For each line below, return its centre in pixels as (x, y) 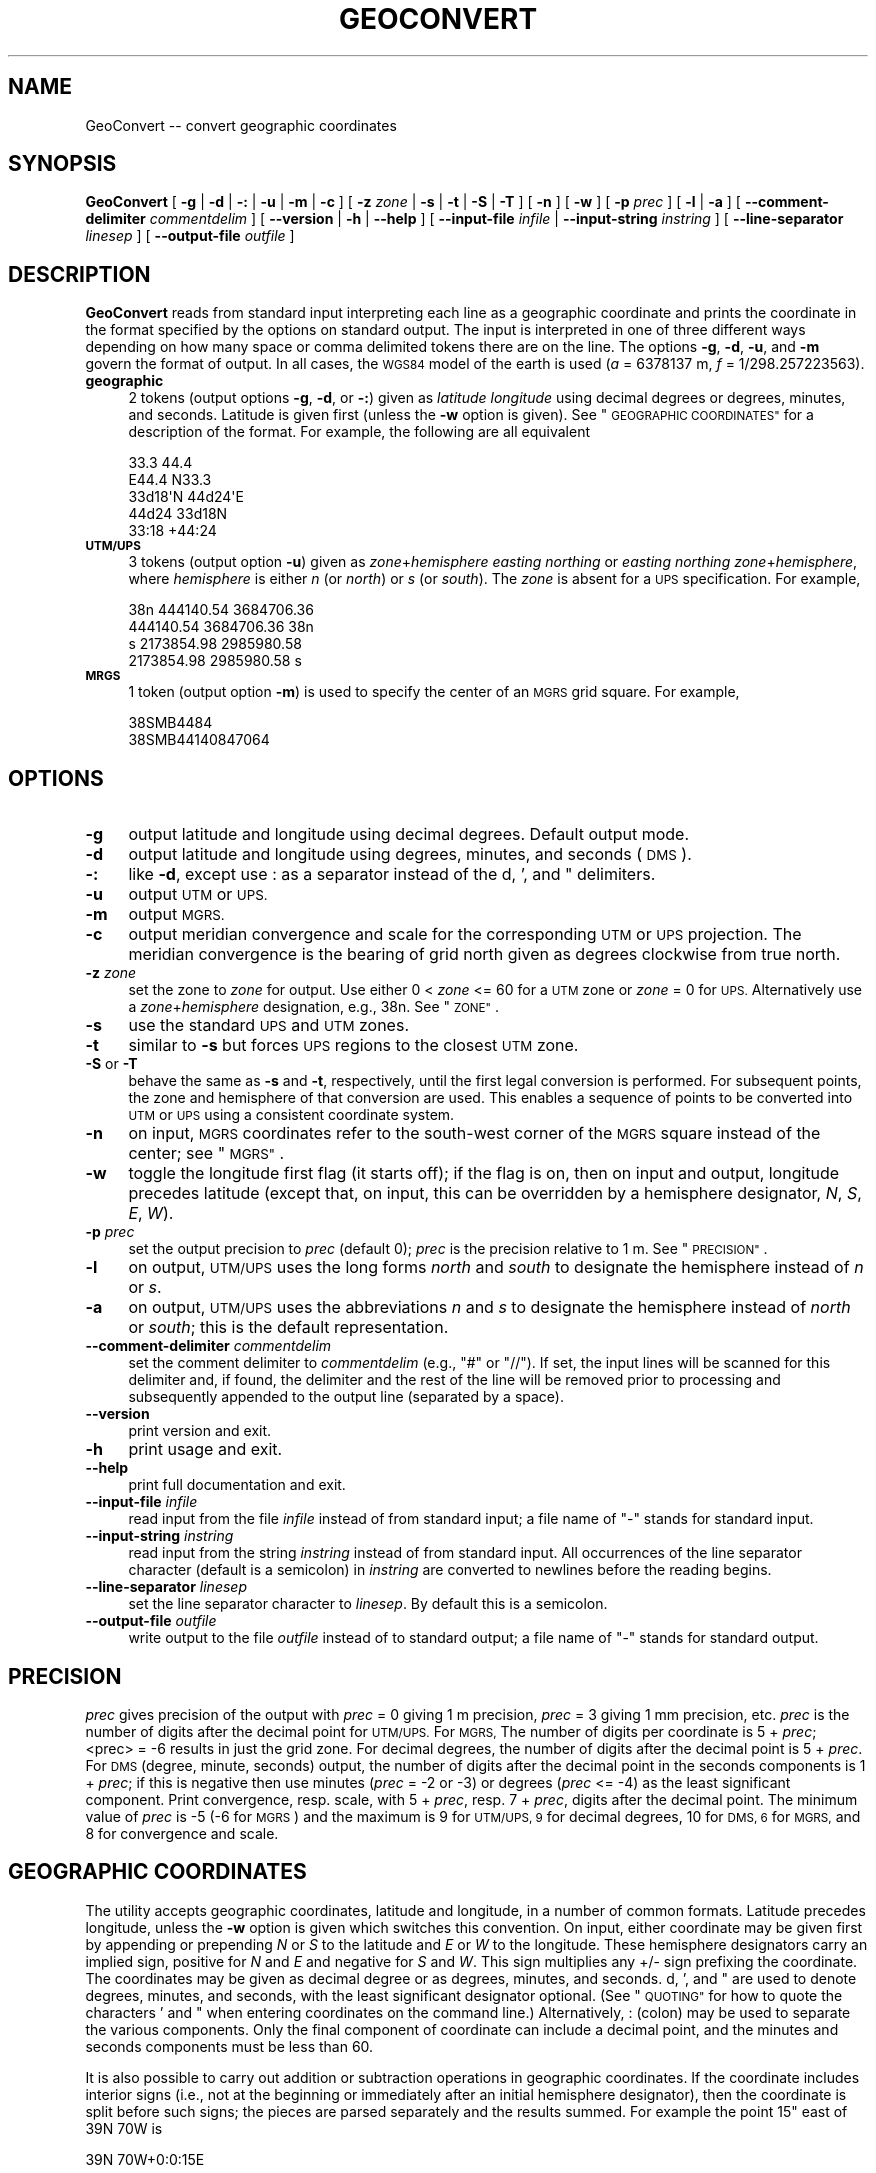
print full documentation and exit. (237, 1485)
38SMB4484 (170, 723)
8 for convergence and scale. (182, 1833)
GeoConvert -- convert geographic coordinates (241, 125)
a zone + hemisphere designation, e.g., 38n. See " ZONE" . (314, 1007)
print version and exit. (200, 1431)
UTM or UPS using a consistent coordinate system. (291, 1115)
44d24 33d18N (178, 514)
